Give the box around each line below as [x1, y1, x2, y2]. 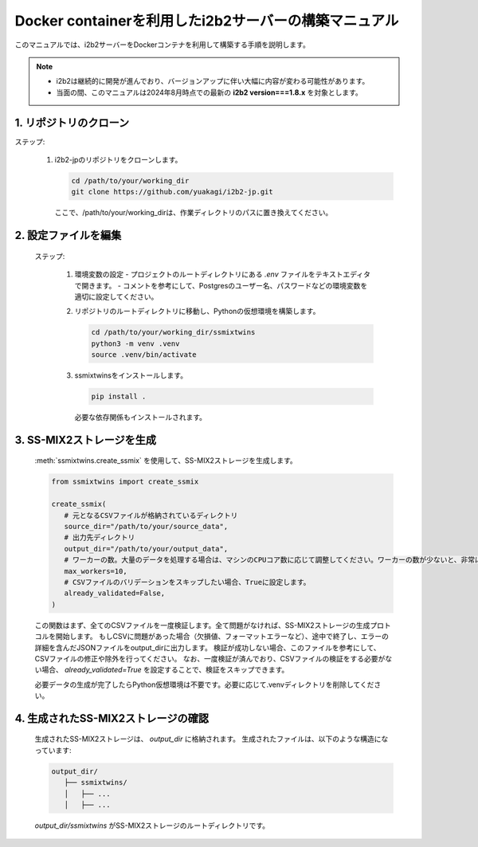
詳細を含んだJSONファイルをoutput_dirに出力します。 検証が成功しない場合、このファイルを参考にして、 [34, 642, 381, 653]
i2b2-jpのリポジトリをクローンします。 [54, 155, 182, 165]
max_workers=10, [64, 567, 127, 575]
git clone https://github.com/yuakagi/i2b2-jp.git [71, 187, 274, 197]
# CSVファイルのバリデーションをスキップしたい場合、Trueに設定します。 [64, 578, 311, 586]
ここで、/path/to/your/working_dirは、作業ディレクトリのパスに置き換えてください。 [54, 208, 333, 218]
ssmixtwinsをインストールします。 [74, 371, 187, 380]
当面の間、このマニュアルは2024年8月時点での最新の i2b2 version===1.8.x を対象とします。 [56, 88, 362, 97]
